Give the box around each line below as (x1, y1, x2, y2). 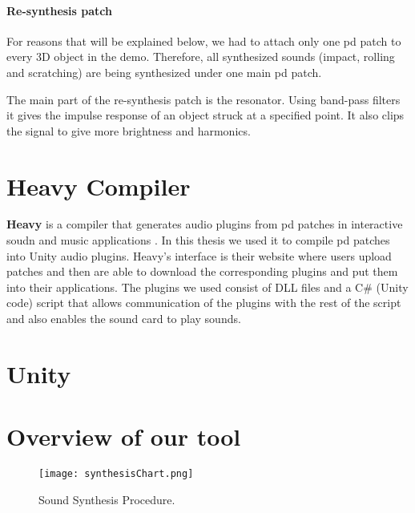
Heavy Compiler (6, 169, 191, 202)
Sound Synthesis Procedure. (38, 491, 175, 507)
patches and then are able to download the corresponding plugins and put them (6, 263, 398, 280)
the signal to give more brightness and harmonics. (6, 122, 251, 139)
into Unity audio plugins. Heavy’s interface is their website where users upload (6, 247, 392, 264)
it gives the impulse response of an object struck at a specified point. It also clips (6, 107, 405, 123)
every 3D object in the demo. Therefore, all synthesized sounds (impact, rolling (6, 48, 395, 65)
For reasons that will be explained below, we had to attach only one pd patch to (6, 32, 401, 49)
